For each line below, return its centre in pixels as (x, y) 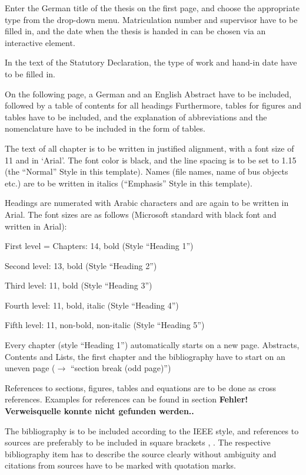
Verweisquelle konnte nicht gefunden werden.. (99, 411)
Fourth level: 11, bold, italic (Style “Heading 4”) (92, 305)
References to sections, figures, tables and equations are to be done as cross (141, 387)
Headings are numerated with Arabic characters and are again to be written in (147, 203)
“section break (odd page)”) (121, 368)
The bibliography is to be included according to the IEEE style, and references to (152, 430)
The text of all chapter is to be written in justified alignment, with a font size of (149, 148)
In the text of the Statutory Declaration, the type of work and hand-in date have (151, 62)
